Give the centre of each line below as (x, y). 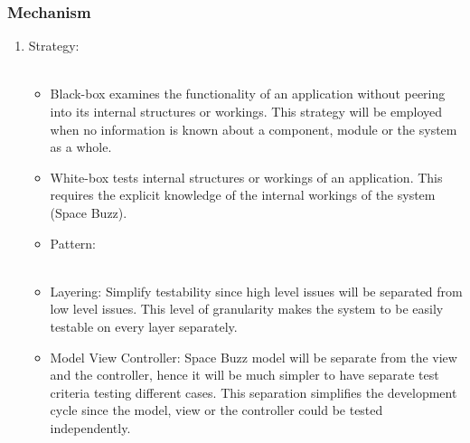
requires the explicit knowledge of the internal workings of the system (243, 195)
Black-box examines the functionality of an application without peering (248, 94)
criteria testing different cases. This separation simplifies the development (254, 392)
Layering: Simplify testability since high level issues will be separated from (256, 291)
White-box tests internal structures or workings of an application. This (246, 177)
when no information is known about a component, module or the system (254, 129)
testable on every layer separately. (144, 326)
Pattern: (73, 243)
